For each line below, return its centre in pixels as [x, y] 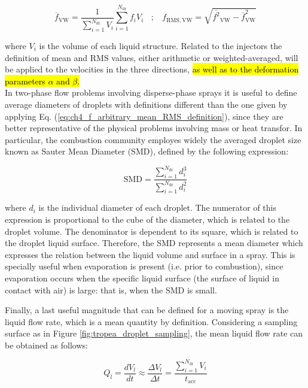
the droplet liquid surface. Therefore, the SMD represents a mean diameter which [154, 243]
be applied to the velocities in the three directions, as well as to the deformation [152, 69]
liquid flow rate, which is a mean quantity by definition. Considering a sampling [151, 321]
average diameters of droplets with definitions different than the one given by [146, 104]
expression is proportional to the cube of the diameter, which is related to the [147, 219]
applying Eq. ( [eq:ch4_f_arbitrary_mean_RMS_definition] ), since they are [144, 116]
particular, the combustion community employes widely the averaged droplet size [153, 139]
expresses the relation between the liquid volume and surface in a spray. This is [150, 254]
